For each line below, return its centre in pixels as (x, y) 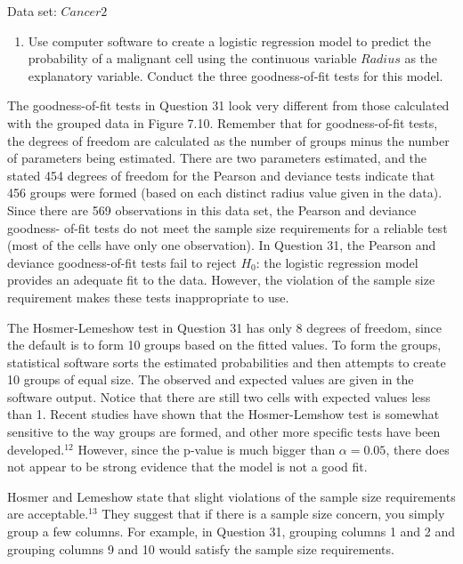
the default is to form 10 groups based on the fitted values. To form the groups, (224, 345)
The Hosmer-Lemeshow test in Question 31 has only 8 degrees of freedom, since (225, 327)
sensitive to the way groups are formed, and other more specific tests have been (224, 432)
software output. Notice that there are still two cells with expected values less (219, 396)
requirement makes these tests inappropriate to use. (148, 297)
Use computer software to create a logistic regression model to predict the (229, 40)
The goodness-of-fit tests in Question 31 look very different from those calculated (228, 105)
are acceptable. (48, 514)
